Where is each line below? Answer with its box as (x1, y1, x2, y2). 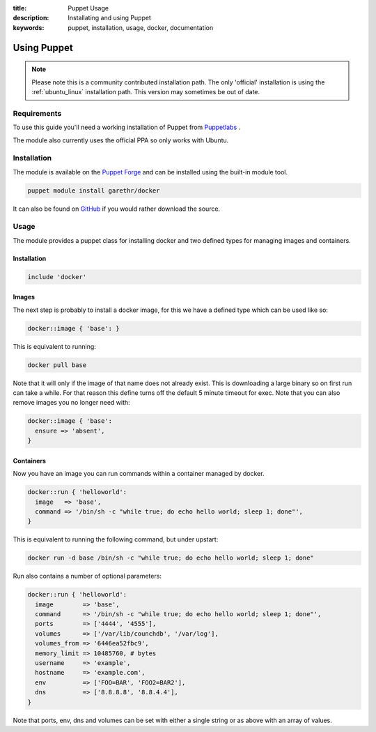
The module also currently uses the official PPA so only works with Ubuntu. (13, 136, 229, 144)
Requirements (13, 108, 62, 118)
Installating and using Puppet (68, 14, 151, 22)
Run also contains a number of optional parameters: (13, 572, 162, 581)
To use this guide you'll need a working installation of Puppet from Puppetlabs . (13, 123, 241, 132)
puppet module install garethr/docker (27, 186, 160, 195)
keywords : (13, 23, 45, 31)
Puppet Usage (68, 4, 109, 12)
